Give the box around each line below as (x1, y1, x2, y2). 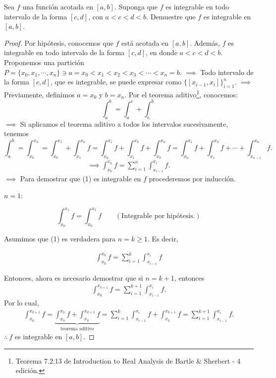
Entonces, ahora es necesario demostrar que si (4, 272, 143, 283)
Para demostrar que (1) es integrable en (20, 173, 141, 184)
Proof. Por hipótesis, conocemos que (4, 37, 113, 48)
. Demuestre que (146, 11, 196, 21)
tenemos (4, 128, 29, 139)
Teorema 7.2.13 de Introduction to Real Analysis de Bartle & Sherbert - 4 (15, 355, 241, 366)
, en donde (146, 47, 177, 58)
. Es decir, (147, 233, 178, 244)
